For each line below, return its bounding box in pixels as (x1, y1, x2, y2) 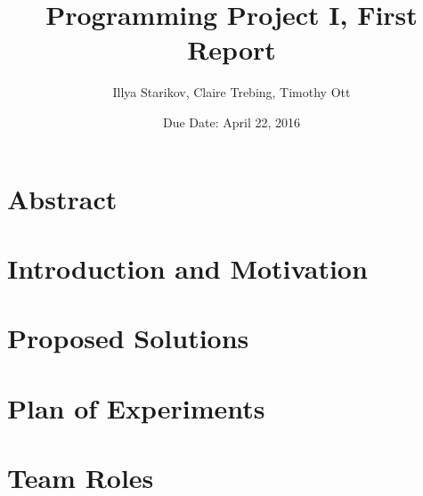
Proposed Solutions (7, 320, 249, 356)
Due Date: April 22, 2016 (162, 112, 301, 131)
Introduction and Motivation (7, 249, 368, 286)
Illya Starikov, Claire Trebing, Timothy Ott (112, 83, 351, 102)
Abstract (7, 180, 118, 216)
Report (187, 31, 276, 68)
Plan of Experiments (7, 389, 265, 426)
